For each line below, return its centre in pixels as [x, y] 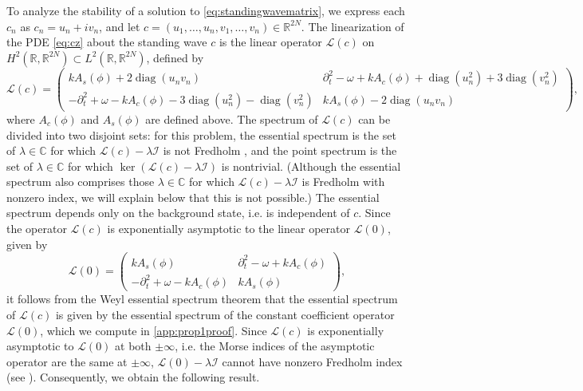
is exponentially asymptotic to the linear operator [228, 229]
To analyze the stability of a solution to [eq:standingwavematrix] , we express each [206, 10]
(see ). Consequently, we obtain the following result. [133, 377]
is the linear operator [270, 42]
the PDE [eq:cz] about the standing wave [107, 42]
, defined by [175, 57]
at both [133, 346]
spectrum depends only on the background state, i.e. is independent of [178, 213]
